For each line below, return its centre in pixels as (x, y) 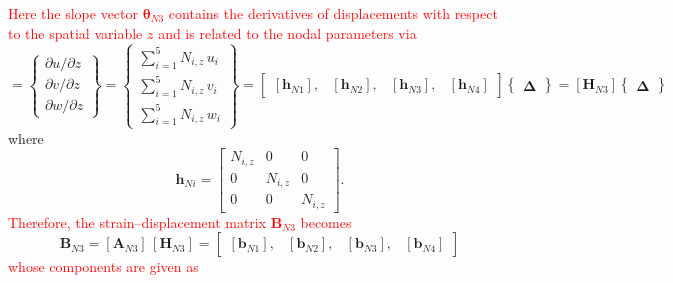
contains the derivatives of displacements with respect (333, 13)
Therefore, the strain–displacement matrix (137, 221)
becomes (326, 221)
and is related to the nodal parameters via (287, 32)
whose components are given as (103, 266)
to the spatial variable (75, 32)
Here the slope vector (73, 13)
